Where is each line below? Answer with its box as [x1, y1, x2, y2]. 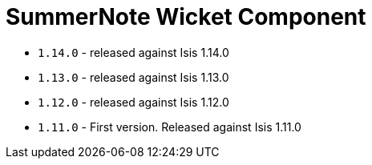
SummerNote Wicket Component [6, 3, 366, 30]
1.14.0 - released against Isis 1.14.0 [38, 45, 229, 59]
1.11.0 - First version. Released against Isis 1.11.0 [38, 119, 301, 134]
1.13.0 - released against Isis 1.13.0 [38, 70, 229, 84]
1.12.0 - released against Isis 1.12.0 [38, 95, 229, 109]
